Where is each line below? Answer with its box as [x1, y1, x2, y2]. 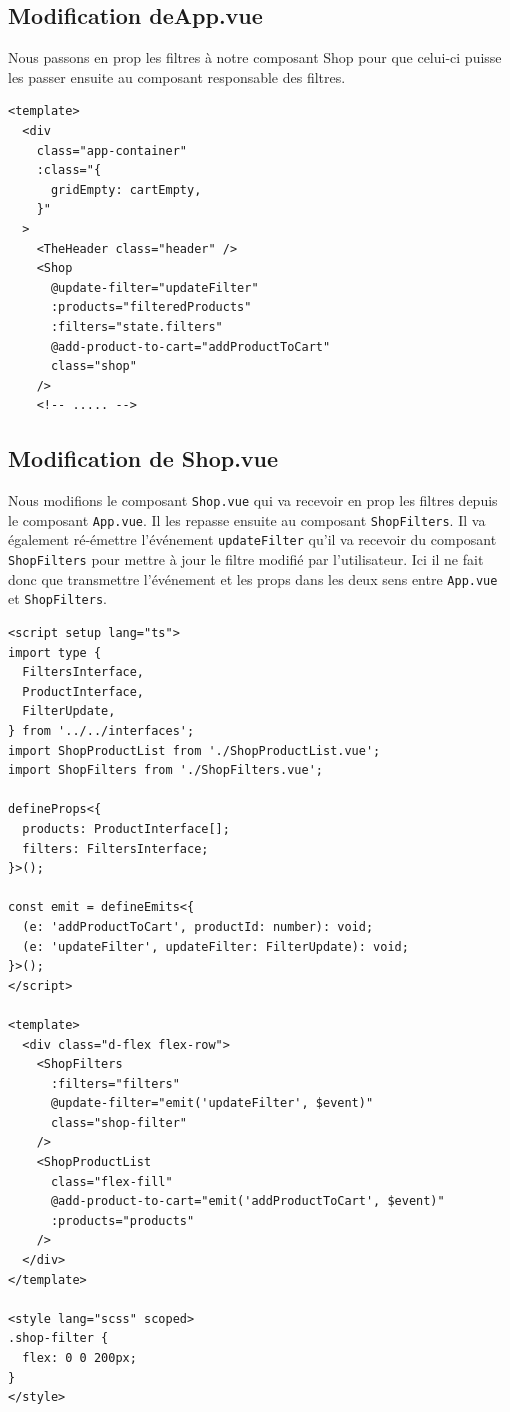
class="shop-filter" [50, 1115, 187, 1130]
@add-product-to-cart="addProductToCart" [50, 339, 331, 354]
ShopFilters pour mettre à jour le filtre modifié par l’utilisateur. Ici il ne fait [8, 549, 484, 570]
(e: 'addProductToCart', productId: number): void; [22, 919, 374, 934]
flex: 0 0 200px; [22, 1351, 137, 1365]
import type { [8, 645, 102, 660]
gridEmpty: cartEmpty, [50, 182, 202, 197]
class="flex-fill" [50, 1174, 173, 1189]
